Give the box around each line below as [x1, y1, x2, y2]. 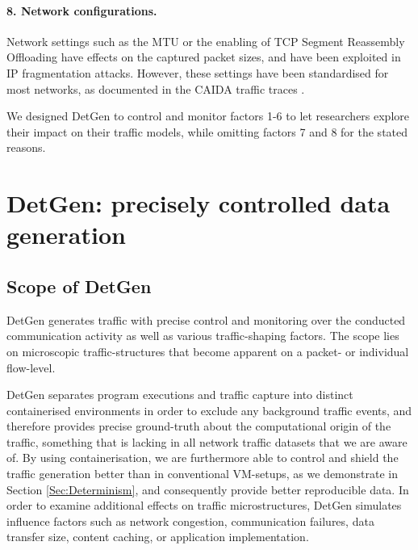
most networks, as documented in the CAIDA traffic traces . [6, 80, 305, 97]
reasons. [6, 139, 46, 156]
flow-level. [6, 359, 56, 376]
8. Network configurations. [6, 2, 157, 19]
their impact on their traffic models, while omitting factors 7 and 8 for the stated [6, 123, 408, 140]
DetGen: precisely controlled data [6, 187, 391, 220]
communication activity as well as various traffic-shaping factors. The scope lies [6, 327, 399, 344]
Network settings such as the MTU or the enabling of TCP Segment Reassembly [6, 32, 405, 49]
